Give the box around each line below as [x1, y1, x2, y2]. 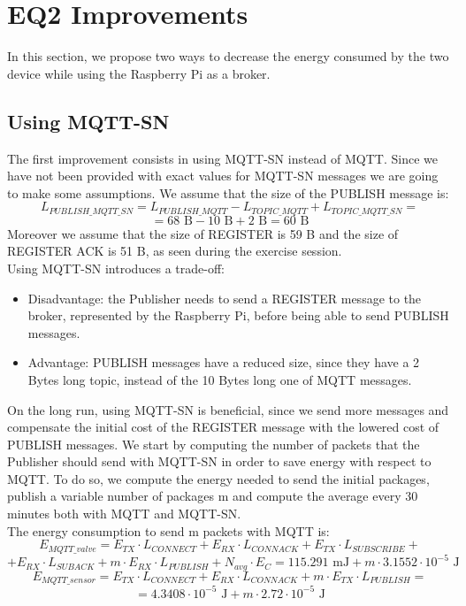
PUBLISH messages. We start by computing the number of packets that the [7, 434, 420, 453]
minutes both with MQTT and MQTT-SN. [7, 504, 241, 523]
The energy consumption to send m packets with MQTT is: [7, 521, 330, 540]
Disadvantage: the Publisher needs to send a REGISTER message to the [27, 288, 422, 307]
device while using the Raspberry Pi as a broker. [7, 64, 271, 82]
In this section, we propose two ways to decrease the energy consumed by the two [7, 47, 449, 65]
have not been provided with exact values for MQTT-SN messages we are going [7, 166, 439, 185]
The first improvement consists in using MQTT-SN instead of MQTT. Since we [7, 149, 439, 167]
